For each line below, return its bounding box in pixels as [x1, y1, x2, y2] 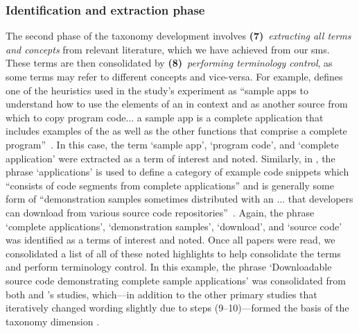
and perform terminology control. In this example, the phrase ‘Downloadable [6, 259, 332, 274]
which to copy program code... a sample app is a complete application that [6, 110, 324, 124]
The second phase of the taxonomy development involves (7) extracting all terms [6, 28, 351, 43]
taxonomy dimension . [6, 314, 100, 328]
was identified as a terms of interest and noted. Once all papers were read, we [6, 232, 335, 247]
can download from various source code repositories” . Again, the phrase [6, 205, 315, 219]
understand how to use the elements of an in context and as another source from [6, 96, 348, 111]
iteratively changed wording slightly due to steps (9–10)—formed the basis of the [6, 300, 349, 315]
